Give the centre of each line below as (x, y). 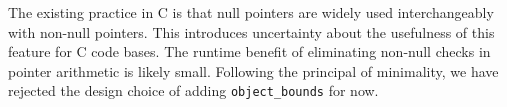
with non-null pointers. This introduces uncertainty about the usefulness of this (251, 31)
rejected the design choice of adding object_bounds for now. (193, 90)
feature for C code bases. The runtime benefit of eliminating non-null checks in (249, 51)
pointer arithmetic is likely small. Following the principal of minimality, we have (253, 70)
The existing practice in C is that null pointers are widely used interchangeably (251, 12)
